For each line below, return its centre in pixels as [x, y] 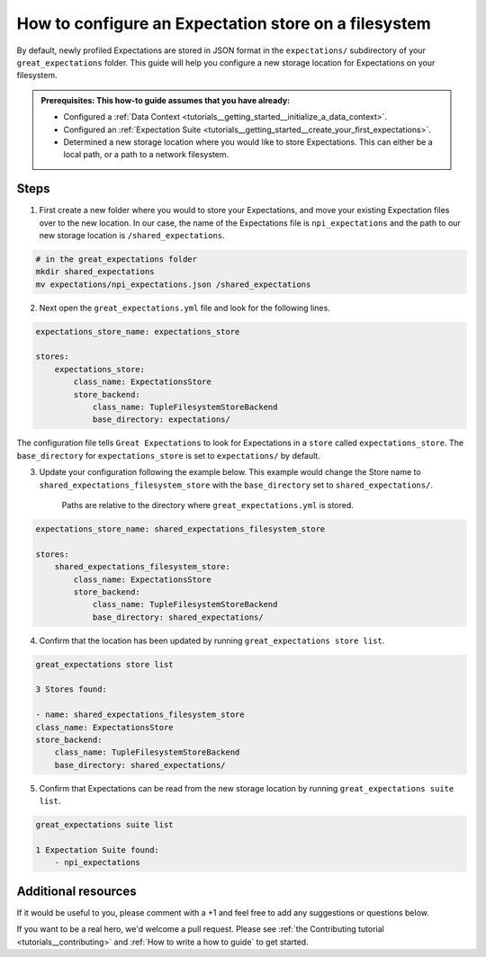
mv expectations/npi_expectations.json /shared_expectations [173, 284]
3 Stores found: [72, 689]
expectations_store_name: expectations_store [138, 331]
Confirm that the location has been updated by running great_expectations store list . [212, 640]
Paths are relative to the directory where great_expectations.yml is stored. [208, 505]
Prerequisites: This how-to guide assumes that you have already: [166, 100]
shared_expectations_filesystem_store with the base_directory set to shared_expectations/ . [236, 485]
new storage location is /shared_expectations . [132, 235]
